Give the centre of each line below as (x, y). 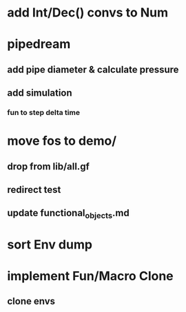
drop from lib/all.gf (48, 166)
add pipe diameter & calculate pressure (93, 69)
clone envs (31, 301)
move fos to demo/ (62, 141)
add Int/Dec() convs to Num (88, 13)
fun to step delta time (44, 113)
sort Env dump (50, 244)
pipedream (39, 44)
